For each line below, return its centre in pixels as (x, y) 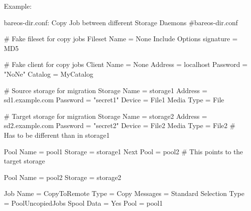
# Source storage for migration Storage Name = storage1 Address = (106, 90)
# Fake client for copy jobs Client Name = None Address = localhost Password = (126, 64)
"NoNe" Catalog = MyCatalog (49, 73)
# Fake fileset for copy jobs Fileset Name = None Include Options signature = (121, 39)
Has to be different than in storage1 (57, 135)
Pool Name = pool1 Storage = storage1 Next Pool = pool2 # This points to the (124, 151)
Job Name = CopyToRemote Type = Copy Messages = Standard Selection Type (124, 193)
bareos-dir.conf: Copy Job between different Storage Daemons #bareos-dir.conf (121, 22)
